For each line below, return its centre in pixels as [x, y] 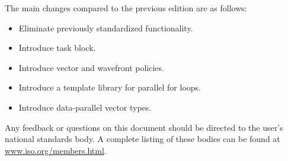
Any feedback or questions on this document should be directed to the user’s [144, 127]
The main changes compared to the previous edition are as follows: [126, 8]
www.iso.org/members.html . [56, 150]
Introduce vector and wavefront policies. [91, 67]
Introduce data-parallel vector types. [85, 107]
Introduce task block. [57, 48]
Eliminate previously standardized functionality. [106, 28]
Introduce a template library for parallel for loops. [110, 87]
